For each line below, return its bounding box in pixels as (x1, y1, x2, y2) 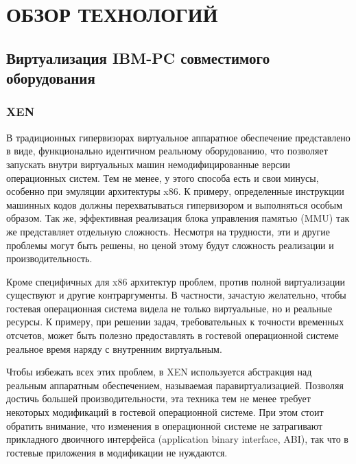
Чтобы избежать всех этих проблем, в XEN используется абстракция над (6, 364, 312, 379)
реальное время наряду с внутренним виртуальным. (6, 341, 222, 356)
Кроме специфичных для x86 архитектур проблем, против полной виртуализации (6, 274, 346, 288)
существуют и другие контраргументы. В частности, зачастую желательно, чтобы (6, 288, 346, 302)
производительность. (6, 251, 93, 266)
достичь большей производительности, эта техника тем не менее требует (6, 391, 311, 406)
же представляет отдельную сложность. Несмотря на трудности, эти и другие (6, 224, 330, 238)
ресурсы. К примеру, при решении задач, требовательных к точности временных (6, 314, 344, 329)
